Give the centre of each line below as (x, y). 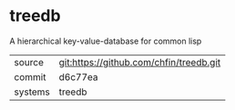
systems (32, 92)
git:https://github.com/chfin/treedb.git (140, 62)
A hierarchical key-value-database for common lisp (106, 41)
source (29, 62)
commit (30, 76)
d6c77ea (78, 76)
